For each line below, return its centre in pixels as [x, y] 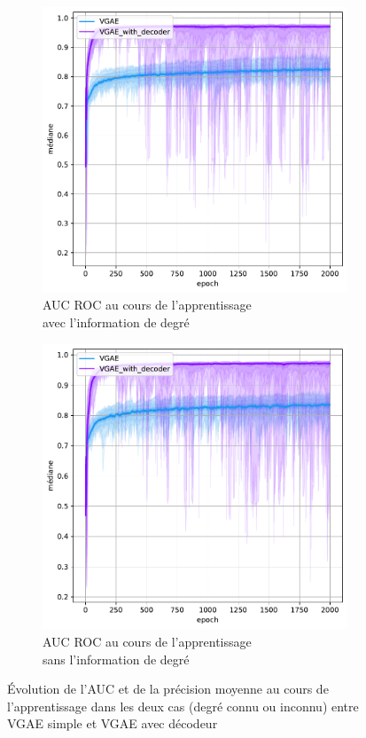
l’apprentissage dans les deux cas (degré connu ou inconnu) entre [183, 706]
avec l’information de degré [116, 322]
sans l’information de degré [116, 659]
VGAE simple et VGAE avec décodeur [113, 723]
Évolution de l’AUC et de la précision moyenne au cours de [168, 689]
